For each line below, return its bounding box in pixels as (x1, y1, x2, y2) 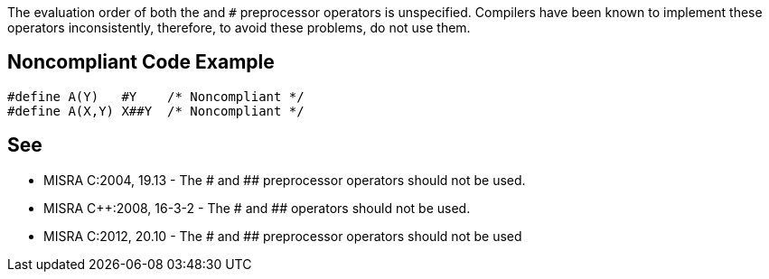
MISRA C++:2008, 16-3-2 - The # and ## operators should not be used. (43, 200, 471, 216)
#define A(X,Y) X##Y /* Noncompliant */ (7, 103, 305, 118)
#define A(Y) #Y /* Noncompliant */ (7, 88, 305, 104)
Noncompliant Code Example (7, 51, 275, 74)
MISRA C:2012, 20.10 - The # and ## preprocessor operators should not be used (43, 228, 522, 244)
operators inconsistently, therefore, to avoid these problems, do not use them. (7, 20, 471, 35)
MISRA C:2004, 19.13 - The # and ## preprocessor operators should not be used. (43, 172, 526, 188)
